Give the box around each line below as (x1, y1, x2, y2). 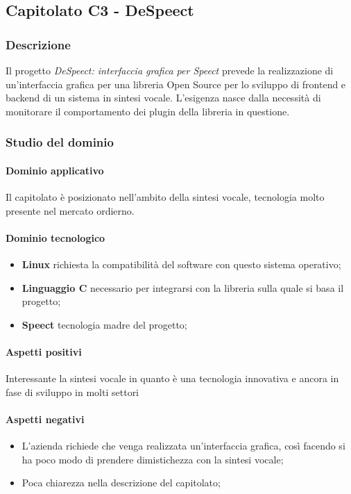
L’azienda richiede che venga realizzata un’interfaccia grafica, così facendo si (22, 438, 345, 453)
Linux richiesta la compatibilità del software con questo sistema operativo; (22, 257, 341, 271)
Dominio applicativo (6, 163, 104, 177)
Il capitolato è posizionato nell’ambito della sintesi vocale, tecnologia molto (6, 190, 325, 204)
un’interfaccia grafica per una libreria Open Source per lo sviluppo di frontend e (6, 76, 346, 91)
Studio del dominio (6, 133, 114, 151)
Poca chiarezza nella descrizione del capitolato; (22, 475, 221, 490)
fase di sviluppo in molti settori (6, 384, 139, 399)
